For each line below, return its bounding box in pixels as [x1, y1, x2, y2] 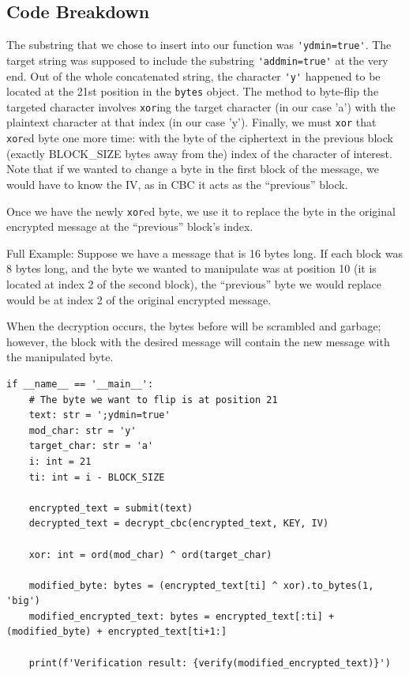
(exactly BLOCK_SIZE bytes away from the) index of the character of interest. [6, 145, 392, 161]
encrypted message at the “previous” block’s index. [6, 218, 253, 235]
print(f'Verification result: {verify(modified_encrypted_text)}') [28, 657, 391, 669]
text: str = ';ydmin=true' [28, 409, 171, 421]
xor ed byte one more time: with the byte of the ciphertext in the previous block [6, 130, 393, 146]
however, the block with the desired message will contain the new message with [6, 333, 390, 349]
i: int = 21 [28, 455, 92, 467]
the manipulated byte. [6, 349, 114, 365]
